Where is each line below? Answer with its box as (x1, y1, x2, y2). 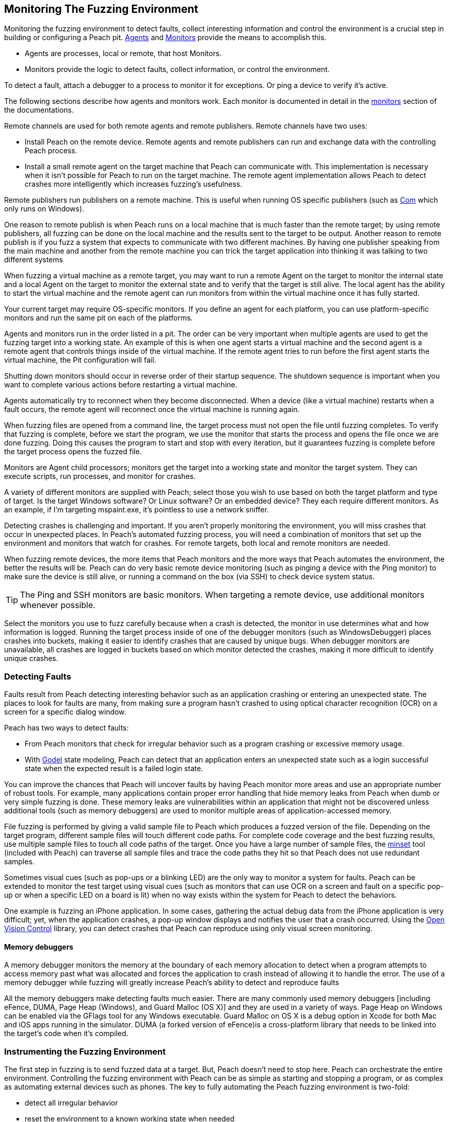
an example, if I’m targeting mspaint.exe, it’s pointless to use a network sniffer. (4, 505, 269, 514)
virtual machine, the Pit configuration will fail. (4, 355, 156, 365)
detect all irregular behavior (25, 1098, 118, 1108)
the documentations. (4, 105, 74, 115)
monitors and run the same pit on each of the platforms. (4, 313, 193, 323)
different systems (4, 255, 63, 264)
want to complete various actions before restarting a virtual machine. (4, 380, 237, 389)
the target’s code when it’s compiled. (4, 1029, 128, 1038)
